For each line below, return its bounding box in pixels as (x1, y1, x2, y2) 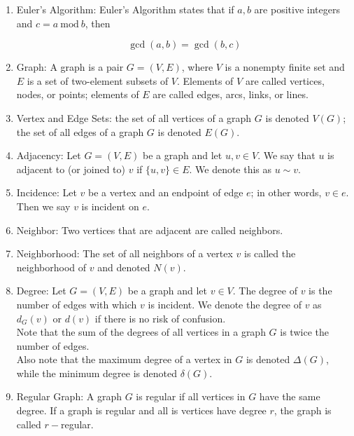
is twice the (280, 325, 329, 339)
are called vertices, (245, 73, 325, 88)
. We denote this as (189, 161, 272, 176)
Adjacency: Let (16, 148, 81, 163)
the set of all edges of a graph (16, 124, 144, 139)
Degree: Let (16, 283, 66, 298)
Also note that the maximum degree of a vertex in (16, 352, 232, 367)
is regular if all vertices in (136, 389, 246, 404)
